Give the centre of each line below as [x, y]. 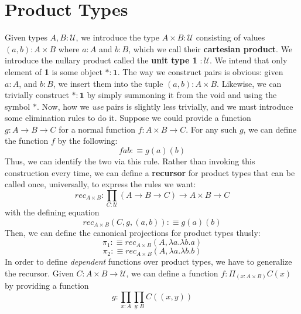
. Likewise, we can [249, 83]
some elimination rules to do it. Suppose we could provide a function [128, 118]
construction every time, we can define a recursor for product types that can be [150, 172]
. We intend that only [249, 60]
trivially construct [37, 95]
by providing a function [47, 286]
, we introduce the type [117, 37]
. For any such [211, 129]
